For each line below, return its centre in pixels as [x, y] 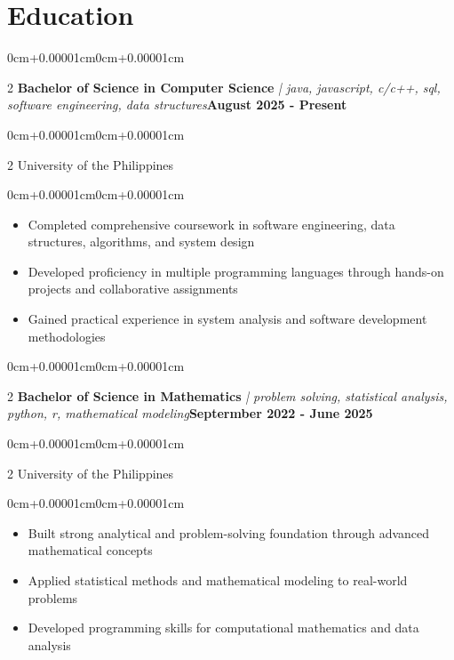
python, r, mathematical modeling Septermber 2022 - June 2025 [190, 413]
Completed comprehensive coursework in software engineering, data [211, 224]
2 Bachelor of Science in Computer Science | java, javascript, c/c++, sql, [224, 87]
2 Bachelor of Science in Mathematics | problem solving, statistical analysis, [227, 395]
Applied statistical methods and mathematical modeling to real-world [218, 580]
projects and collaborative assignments [133, 289]
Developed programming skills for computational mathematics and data [223, 628]
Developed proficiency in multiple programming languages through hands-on [236, 271]
